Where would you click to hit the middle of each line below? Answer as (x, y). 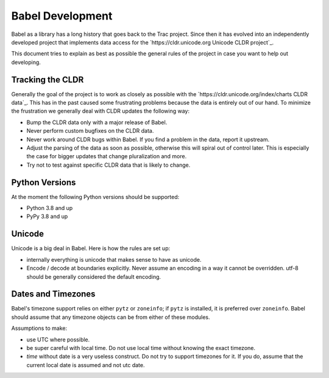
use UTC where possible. (58, 339)
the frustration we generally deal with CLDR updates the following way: (101, 111)
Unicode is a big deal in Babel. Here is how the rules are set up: (91, 248)
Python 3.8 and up (50, 208)
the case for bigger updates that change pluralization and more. (107, 156)
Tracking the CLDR (48, 79)
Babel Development (62, 16)
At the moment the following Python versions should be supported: (95, 197)
